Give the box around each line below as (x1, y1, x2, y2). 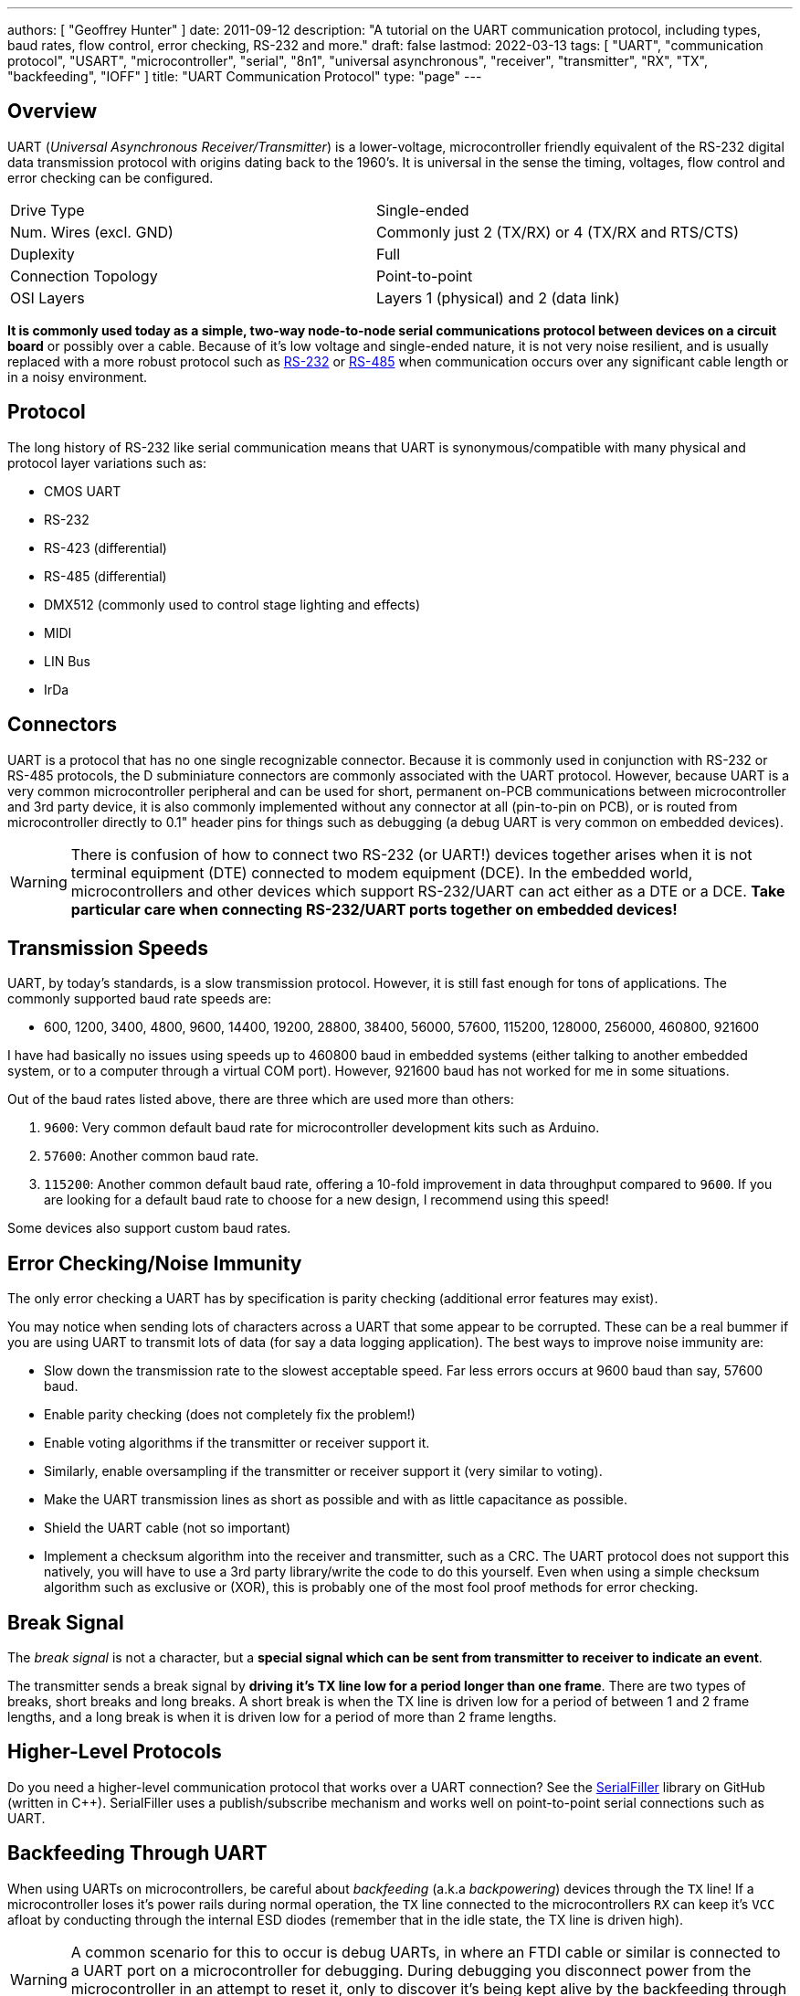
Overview (7, 100, 98, 123)
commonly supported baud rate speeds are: (7, 991, 271, 1007)
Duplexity (10, 244, 75, 263)
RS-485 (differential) (44, 568, 167, 584)
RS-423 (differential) (44, 539, 167, 556)
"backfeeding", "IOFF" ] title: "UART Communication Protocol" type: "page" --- (7, 69, 482, 84)
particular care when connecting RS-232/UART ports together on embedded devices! (70, 899, 678, 918)
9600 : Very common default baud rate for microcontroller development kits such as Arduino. (44, 1120, 600, 1136)
